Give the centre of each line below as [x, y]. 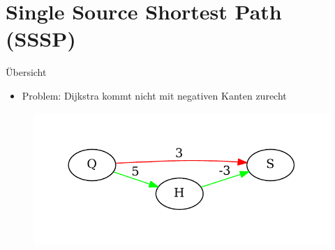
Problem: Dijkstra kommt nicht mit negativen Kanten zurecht [154, 95]
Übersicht [26, 72]
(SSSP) [41, 39]
